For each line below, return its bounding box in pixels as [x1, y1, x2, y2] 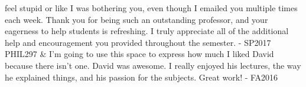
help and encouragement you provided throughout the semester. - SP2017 [5, 36, 271, 48]
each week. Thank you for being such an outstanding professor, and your [5, 13, 268, 25]
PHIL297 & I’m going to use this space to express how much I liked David [5, 48, 274, 60]
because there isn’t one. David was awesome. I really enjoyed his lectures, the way [5, 59, 301, 71]
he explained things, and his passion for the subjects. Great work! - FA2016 [5, 71, 278, 83]
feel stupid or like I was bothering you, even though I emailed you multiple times [5, 2, 298, 14]
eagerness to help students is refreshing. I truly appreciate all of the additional [5, 25, 289, 37]
